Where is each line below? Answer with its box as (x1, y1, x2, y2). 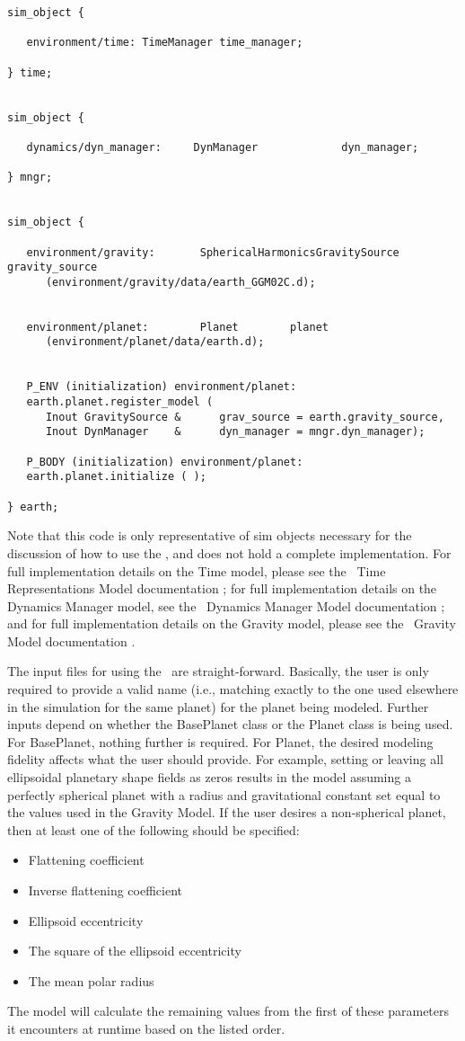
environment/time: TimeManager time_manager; (26, 36, 303, 49)
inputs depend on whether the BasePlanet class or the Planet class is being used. (7, 715, 453, 734)
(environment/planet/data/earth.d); (45, 335, 265, 349)
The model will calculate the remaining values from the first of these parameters (7, 1001, 450, 1020)
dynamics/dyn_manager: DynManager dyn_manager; (26, 140, 419, 154)
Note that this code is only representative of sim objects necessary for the (7, 526, 412, 545)
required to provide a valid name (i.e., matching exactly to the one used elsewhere (7, 680, 459, 698)
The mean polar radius (28, 971, 154, 990)
